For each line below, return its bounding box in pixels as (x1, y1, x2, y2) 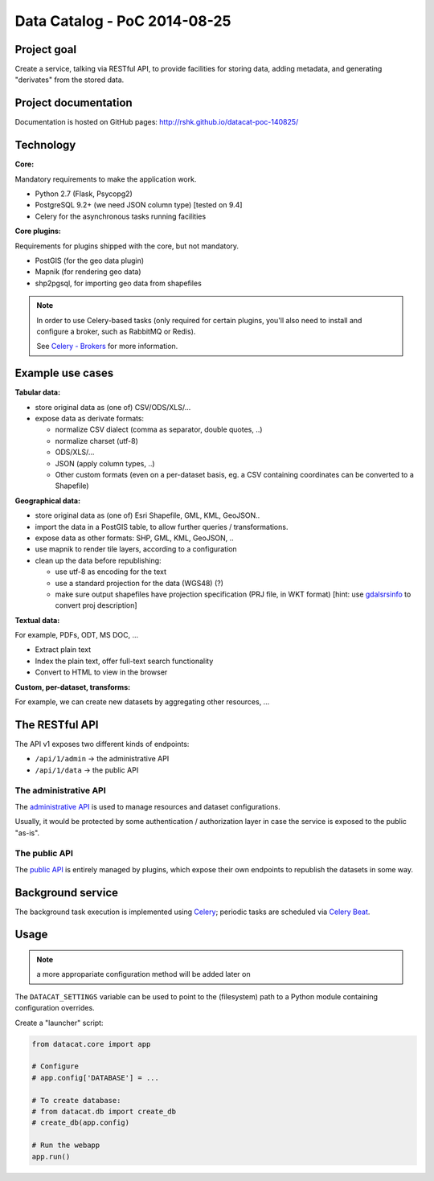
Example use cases (14, 367, 114, 380)
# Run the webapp (31, 1141, 100, 1150)
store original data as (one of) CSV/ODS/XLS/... (35, 402, 191, 412)
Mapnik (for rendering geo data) (35, 267, 141, 277)
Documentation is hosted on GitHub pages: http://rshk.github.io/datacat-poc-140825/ (14, 117, 299, 127)
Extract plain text (35, 645, 92, 654)
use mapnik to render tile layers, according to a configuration (35, 544, 237, 554)
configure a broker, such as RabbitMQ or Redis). (36, 326, 196, 336)
